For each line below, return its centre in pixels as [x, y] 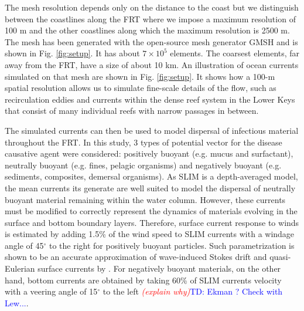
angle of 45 [24, 245]
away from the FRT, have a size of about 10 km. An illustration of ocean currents [152, 64]
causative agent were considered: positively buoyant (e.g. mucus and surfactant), [149, 153]
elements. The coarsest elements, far [235, 53]
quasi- [280, 257]
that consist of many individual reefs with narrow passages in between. [132, 111]
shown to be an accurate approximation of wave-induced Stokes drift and [136, 257]
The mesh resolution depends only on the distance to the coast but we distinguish [152, 7]
